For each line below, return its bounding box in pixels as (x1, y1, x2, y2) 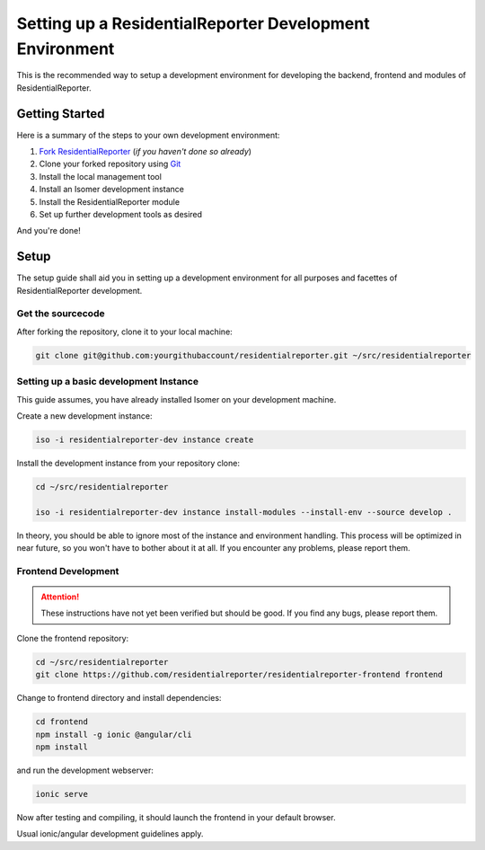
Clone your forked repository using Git (39, 158, 181, 170)
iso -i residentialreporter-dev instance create (35, 434, 254, 445)
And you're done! (16, 226, 81, 236)
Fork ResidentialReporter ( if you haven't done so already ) (39, 146, 251, 157)
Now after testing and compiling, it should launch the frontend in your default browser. (16, 811, 336, 822)
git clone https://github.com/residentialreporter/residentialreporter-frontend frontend (35, 669, 444, 680)
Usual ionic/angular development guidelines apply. (16, 828, 204, 839)
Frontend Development (16, 564, 119, 577)
